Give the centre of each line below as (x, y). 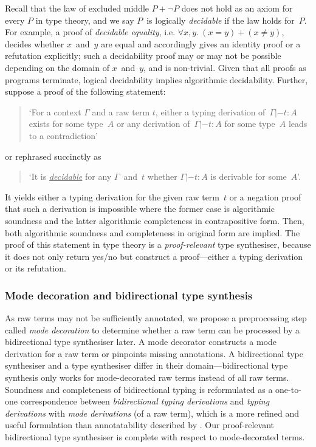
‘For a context (55, 111)
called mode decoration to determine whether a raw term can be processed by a (153, 329)
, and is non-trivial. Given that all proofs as (225, 67)
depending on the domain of (57, 67)
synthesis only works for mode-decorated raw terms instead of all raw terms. (147, 377)
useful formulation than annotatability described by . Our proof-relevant (139, 425)
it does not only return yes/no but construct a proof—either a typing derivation (154, 256)
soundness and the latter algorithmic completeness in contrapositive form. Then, (155, 220)
